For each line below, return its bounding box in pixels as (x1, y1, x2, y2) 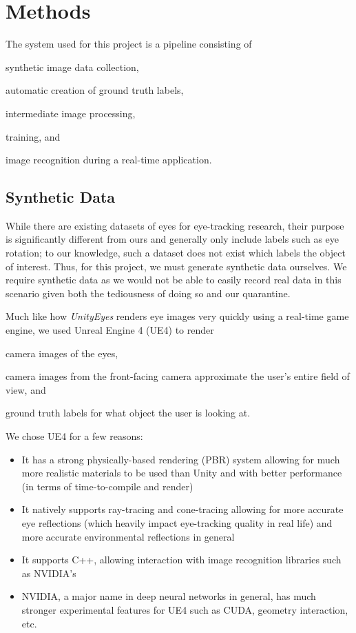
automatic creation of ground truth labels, (6, 83, 184, 97)
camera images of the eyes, (6, 345, 118, 360)
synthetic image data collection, (6, 59, 139, 74)
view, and (6, 382, 46, 396)
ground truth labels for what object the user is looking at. (6, 405, 251, 420)
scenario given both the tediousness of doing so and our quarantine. (6, 285, 291, 300)
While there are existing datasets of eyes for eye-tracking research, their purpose (6, 218, 344, 232)
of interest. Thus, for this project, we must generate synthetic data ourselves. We (6, 259, 347, 273)
